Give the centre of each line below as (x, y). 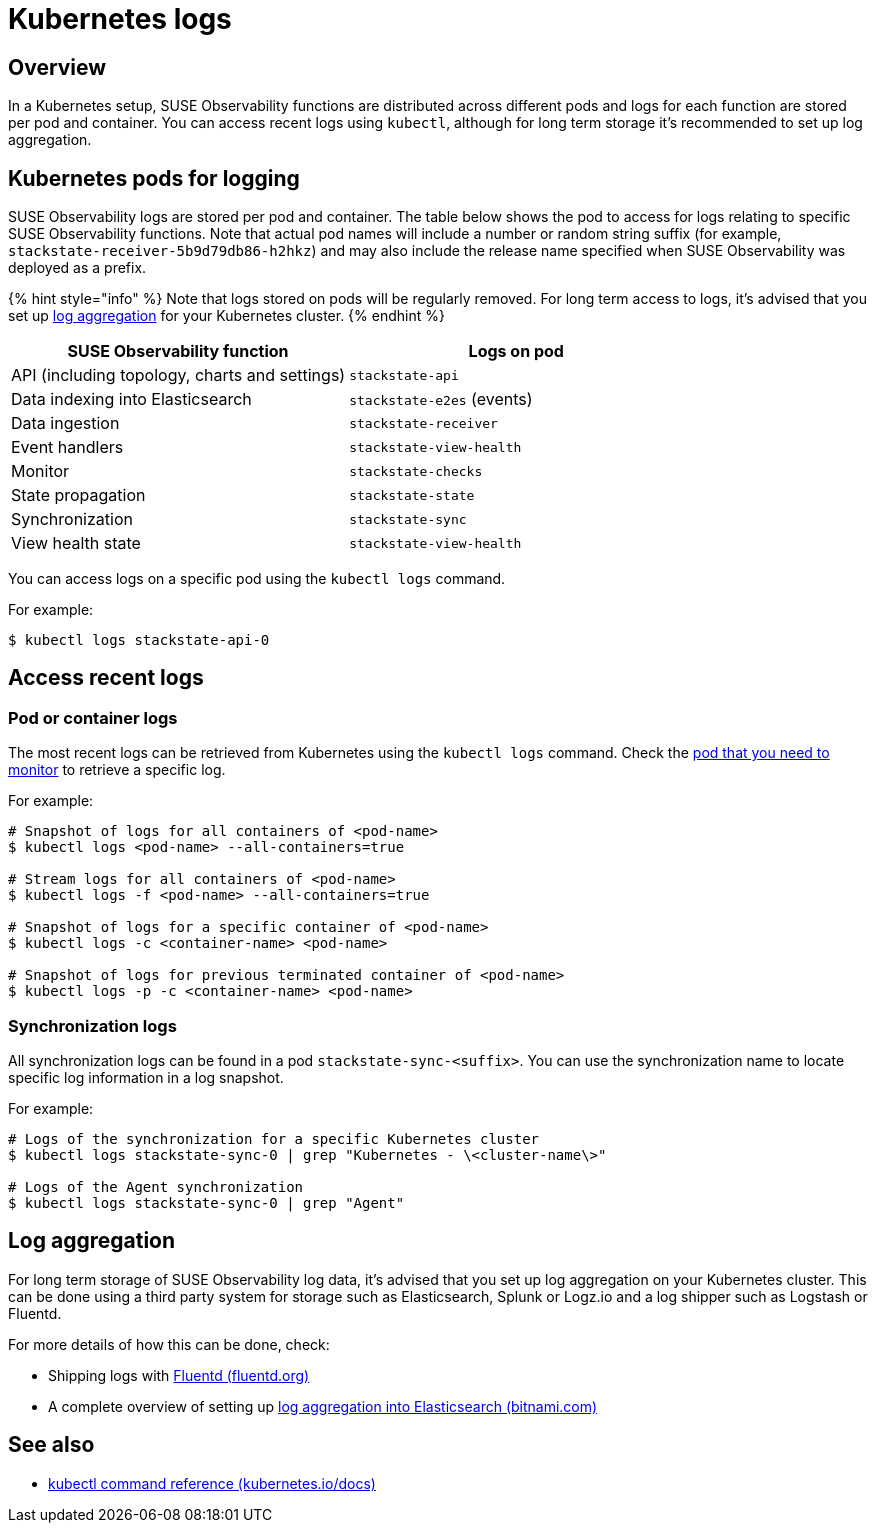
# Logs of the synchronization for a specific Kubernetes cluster (274, 1138)
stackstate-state (412, 495)
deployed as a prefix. (77, 268)
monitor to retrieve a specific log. (117, 770)
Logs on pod (516, 351)
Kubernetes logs (120, 19)
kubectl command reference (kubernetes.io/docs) (212, 1483)
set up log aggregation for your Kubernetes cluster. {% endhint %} (226, 316)
